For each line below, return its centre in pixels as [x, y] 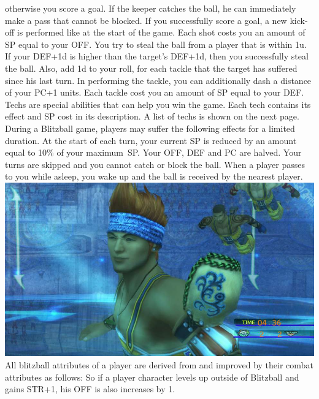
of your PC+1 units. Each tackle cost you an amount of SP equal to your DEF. [155, 92]
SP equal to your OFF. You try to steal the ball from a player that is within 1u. [156, 44]
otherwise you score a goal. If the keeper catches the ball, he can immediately [151, 8]
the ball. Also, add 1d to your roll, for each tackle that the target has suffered [151, 68]
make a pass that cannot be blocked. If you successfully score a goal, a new [146, 20]
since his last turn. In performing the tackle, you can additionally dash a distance [158, 80]
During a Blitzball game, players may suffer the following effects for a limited [150, 128]
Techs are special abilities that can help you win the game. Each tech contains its [158, 104]
